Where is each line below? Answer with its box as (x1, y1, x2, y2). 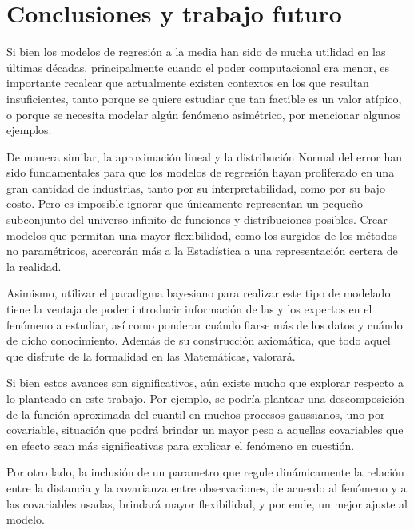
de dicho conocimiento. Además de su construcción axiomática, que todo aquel (6, 332, 391, 349)
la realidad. (6, 257, 62, 274)
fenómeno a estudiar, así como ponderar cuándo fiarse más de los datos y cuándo (6, 316, 403, 333)
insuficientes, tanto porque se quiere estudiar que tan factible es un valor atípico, (6, 90, 402, 106)
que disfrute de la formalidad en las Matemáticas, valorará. (6, 347, 296, 364)
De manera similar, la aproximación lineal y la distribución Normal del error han (6, 148, 402, 165)
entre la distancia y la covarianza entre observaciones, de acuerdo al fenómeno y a (6, 479, 407, 496)
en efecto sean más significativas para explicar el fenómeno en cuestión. (6, 436, 355, 453)
